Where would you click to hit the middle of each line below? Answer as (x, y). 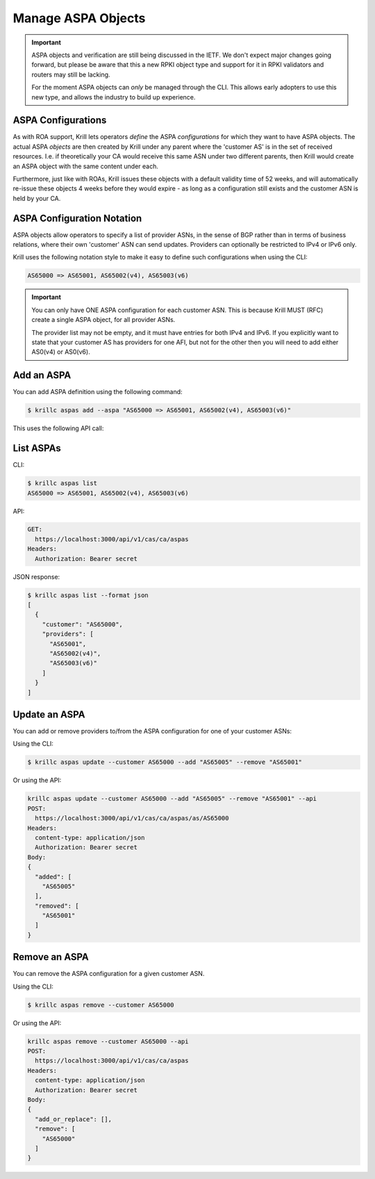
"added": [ (53, 877)
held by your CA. (37, 198)
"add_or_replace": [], (74, 1119)
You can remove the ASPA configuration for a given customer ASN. (109, 974)
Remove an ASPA (51, 957)
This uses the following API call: (58, 428)
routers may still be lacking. (71, 74)
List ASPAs (37, 448)
